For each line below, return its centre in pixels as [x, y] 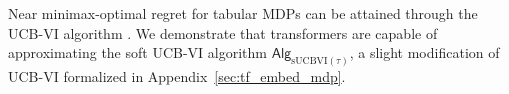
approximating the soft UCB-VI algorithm [137, 52]
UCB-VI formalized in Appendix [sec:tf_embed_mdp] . [177, 76]
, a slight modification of [424, 52]
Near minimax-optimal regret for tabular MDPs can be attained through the [243, 13]
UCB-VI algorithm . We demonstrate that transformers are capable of [223, 32]
